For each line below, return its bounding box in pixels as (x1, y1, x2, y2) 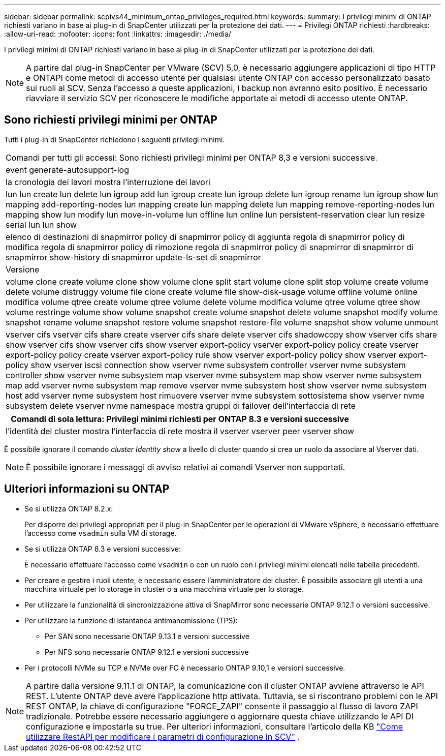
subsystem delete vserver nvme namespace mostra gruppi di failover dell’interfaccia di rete (6, 400, 356, 411)
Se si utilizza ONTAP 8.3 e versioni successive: (24, 544, 181, 553)
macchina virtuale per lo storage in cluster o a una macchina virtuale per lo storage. (24, 584, 304, 593)
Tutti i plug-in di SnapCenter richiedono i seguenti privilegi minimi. (4, 135, 225, 144)
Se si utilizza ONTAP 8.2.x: (24, 504, 113, 513)
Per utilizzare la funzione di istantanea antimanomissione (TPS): (24, 616, 238, 625)
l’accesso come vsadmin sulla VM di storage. (24, 528, 177, 537)
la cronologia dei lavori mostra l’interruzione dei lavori (6, 176, 210, 187)
